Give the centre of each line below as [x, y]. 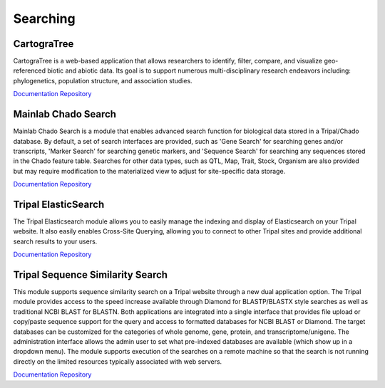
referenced [30, 70]
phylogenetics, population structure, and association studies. [103, 80]
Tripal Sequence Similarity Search [90, 274]
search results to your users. [55, 241]
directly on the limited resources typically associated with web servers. [118, 361]
